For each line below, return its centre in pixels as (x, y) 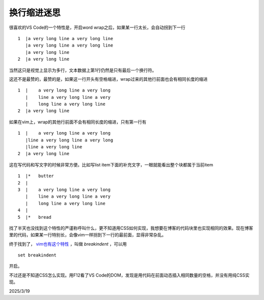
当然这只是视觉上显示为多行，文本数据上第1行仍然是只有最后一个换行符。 (83, 70)
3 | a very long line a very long (64, 189)
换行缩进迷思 (35, 13)
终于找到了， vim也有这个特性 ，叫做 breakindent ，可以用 (68, 244)
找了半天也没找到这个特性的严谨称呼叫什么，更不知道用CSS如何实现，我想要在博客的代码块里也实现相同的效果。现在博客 (131, 228)
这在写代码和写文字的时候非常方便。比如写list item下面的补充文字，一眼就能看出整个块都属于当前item (111, 164)
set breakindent (37, 255)
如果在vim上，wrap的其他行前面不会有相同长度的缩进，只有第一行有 (78, 122)
